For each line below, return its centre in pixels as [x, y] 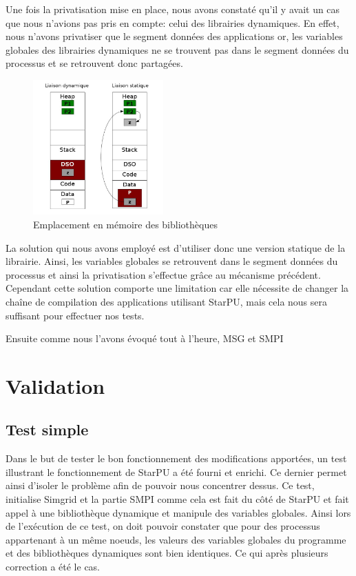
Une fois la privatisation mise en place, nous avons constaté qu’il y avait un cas [173, 9]
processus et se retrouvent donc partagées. [94, 63]
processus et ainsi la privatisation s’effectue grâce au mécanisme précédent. [163, 274]
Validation [55, 385]
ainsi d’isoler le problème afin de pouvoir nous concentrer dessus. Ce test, [160, 485]
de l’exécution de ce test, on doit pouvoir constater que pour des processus [163, 526]
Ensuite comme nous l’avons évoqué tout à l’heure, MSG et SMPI [145, 338]
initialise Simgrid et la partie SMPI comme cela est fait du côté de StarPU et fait [177, 499]
